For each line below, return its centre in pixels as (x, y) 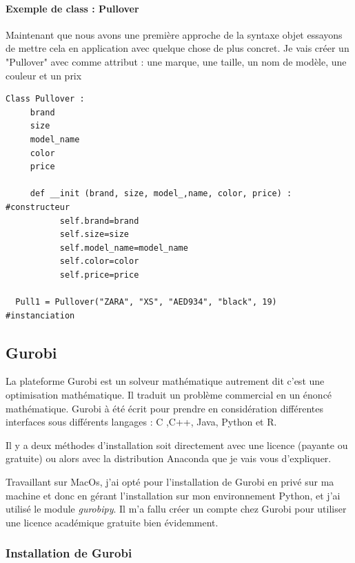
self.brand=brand (99, 221)
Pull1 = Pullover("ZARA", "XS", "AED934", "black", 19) (146, 302)
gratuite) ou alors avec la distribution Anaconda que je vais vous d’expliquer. (169, 458)
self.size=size (94, 235)
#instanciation (40, 315)
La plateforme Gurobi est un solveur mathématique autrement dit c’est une (165, 381)
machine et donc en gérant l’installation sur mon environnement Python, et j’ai (173, 495)
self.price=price (99, 275)
